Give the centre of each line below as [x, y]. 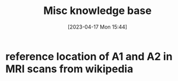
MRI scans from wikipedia [69, 69]
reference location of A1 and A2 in [89, 56]
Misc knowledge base [97, 11]
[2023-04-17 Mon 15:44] [97, 27]
